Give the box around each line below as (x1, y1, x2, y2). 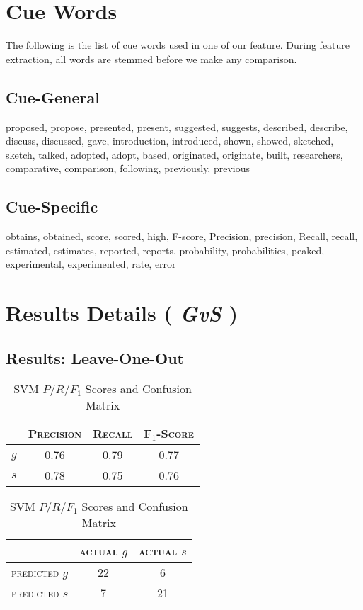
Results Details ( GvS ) (6, 298, 238, 328)
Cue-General (6, 86, 100, 108)
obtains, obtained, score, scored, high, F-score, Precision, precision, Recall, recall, (6, 229, 358, 244)
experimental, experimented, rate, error (6, 256, 176, 271)
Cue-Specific (6, 196, 98, 218)
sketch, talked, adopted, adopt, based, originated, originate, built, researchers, (6, 147, 343, 162)
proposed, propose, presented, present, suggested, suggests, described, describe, (6, 119, 348, 134)
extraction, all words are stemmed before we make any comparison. (6, 51, 297, 66)
